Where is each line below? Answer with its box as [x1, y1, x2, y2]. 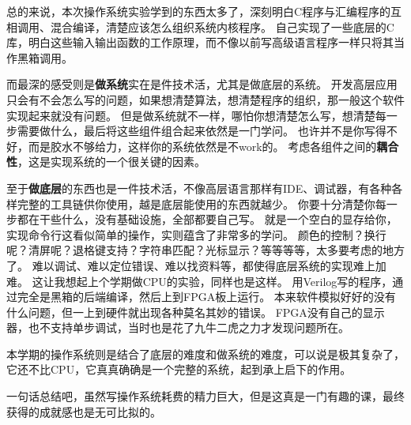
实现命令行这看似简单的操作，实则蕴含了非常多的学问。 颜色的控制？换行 [6, 226, 386, 243]
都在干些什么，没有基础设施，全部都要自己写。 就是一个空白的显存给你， [17, 211, 398, 228]
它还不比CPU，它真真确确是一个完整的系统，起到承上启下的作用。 [6, 361, 352, 378]
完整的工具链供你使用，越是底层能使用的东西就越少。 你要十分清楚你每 [17, 195, 386, 212]
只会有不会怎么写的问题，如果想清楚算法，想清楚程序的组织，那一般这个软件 [6, 91, 405, 107]
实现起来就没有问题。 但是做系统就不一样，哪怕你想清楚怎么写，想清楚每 [6, 107, 386, 123]
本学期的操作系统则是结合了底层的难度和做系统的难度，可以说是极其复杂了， [6, 345, 405, 362]
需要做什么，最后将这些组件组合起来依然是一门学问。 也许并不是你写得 [17, 122, 386, 139]
